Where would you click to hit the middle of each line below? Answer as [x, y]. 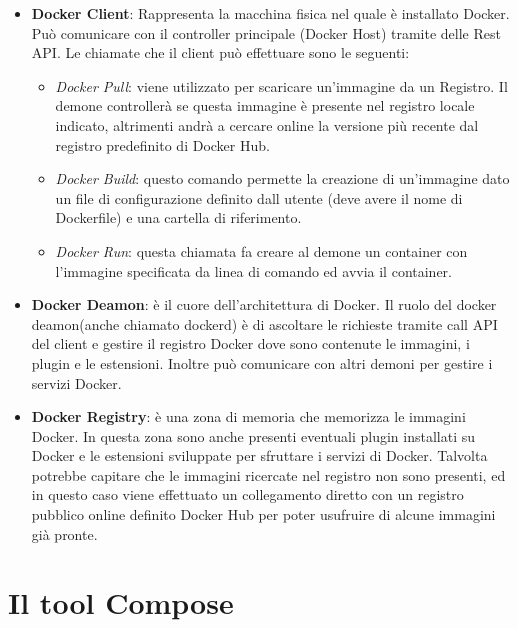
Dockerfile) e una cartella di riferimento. [178, 217]
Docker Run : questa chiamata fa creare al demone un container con [261, 250]
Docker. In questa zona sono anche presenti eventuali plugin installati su [253, 435]
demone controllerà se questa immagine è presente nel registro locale [265, 105]
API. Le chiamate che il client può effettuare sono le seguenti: [220, 52]
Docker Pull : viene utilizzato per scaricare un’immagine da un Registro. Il [281, 85]
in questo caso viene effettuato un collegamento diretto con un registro [247, 494]
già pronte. [64, 533]
